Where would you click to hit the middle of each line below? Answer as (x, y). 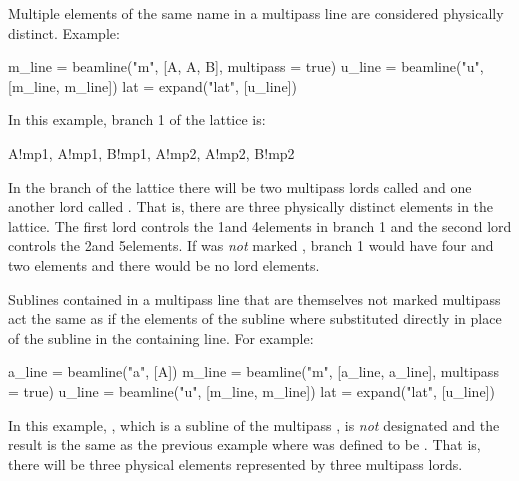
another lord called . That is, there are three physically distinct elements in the (251, 206)
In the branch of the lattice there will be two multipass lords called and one (240, 186)
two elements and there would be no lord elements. (164, 264)
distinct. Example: (64, 32)
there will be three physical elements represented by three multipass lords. (235, 463)
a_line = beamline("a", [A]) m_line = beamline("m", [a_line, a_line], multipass (253, 371)
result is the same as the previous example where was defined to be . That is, (244, 444)
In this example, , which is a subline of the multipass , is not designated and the (254, 424)
